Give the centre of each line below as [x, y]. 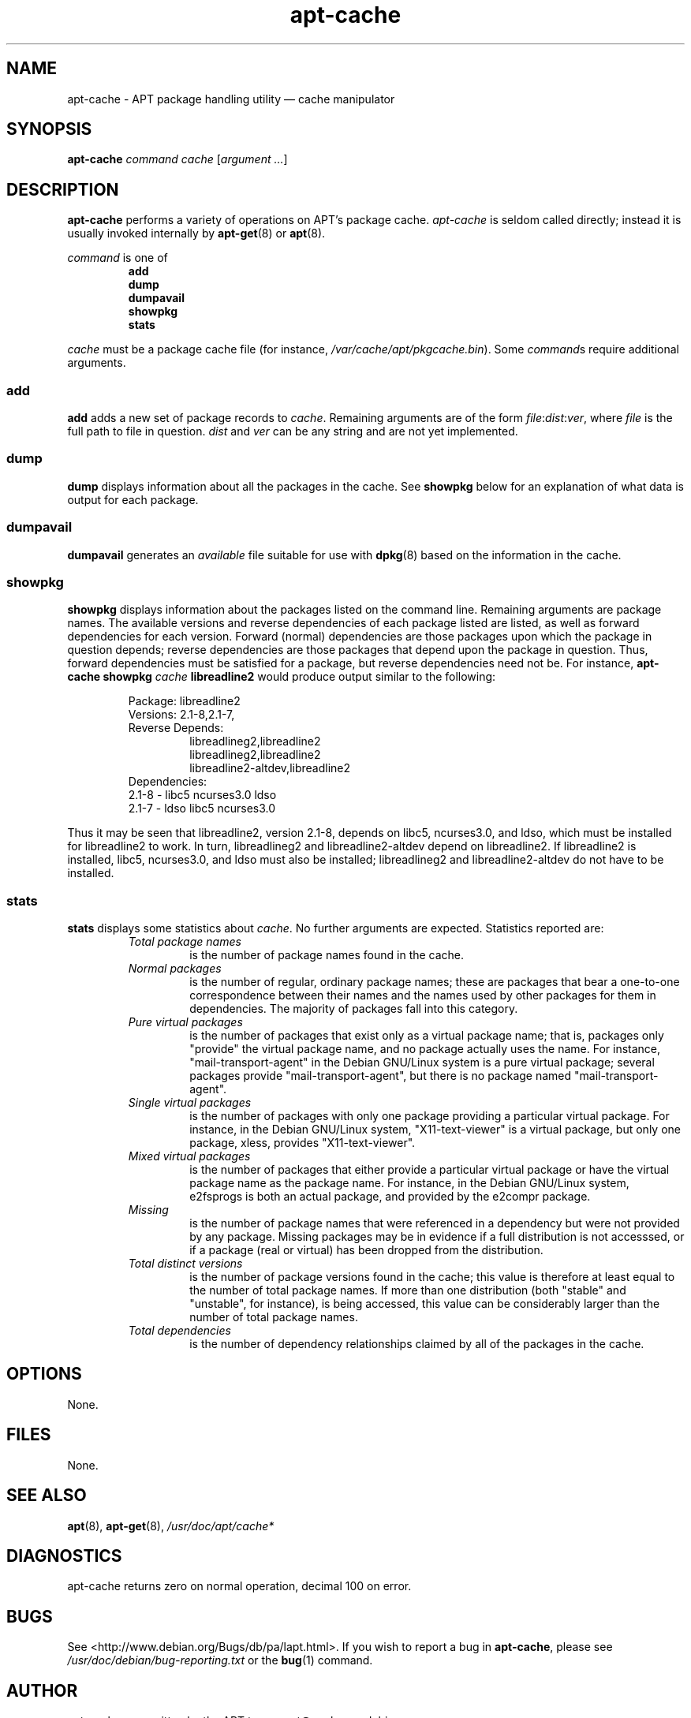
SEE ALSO [47, 1496]
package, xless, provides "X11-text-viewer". [303, 1143]
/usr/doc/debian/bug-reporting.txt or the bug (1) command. [220, 1660]
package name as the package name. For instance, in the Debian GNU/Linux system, [409, 1183]
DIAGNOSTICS [64, 1556]
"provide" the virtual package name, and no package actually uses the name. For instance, [425, 1049]
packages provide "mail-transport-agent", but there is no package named [381, 1076]
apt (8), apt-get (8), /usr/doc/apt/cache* [171, 1526]
